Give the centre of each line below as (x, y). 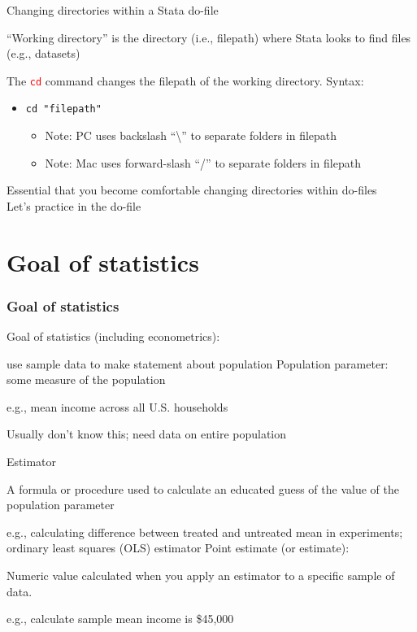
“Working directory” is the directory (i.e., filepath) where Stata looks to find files (209, 37)
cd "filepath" (63, 109)
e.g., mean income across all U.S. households (117, 406)
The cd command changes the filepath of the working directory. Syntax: (185, 80)
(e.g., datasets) (43, 53)
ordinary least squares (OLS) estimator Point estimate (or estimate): (178, 548)
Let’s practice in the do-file (74, 205)
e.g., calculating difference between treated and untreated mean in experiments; (205, 532)
